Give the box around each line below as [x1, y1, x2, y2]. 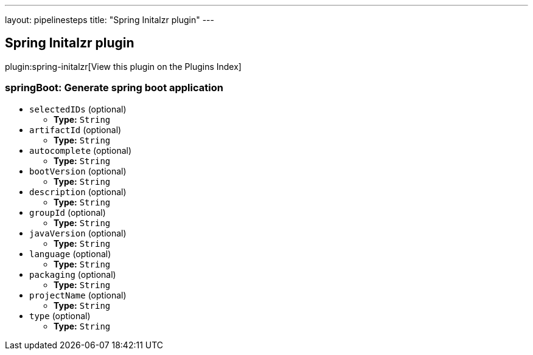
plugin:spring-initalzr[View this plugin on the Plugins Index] [5, 61, 242, 72]
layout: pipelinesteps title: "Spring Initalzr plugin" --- [5, 15, 214, 25]
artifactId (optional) [29, 124, 122, 135]
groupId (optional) [29, 207, 106, 218]
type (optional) [29, 310, 91, 321]
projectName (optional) [29, 289, 127, 300]
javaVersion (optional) [29, 227, 127, 238]
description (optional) [29, 186, 127, 197]
